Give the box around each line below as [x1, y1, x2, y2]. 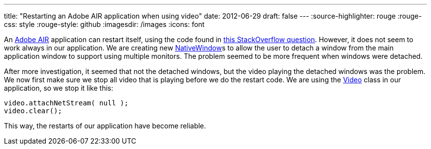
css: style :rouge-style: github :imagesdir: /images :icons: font [4, 20, 205, 28]
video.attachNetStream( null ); [4, 99, 128, 107]
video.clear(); [4, 107, 62, 115]
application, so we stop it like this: [4, 84, 113, 92]
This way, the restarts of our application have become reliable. [4, 122, 206, 130]
